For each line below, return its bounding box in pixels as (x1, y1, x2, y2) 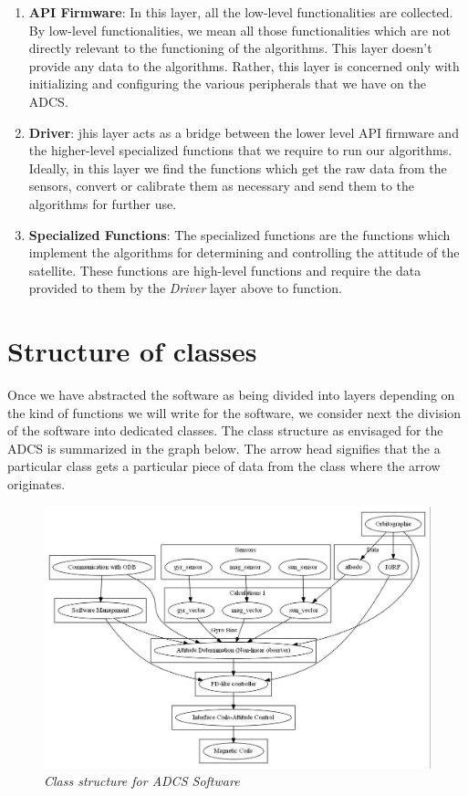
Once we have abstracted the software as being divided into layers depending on (7, 385, 455, 404)
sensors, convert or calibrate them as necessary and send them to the (28, 176, 415, 195)
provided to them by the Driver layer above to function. (28, 278, 342, 298)
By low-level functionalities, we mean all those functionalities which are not (28, 20, 451, 39)
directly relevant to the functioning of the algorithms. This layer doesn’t (28, 38, 432, 58)
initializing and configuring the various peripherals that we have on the (28, 74, 426, 93)
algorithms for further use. (28, 194, 177, 213)
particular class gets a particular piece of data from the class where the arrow (7, 456, 441, 476)
